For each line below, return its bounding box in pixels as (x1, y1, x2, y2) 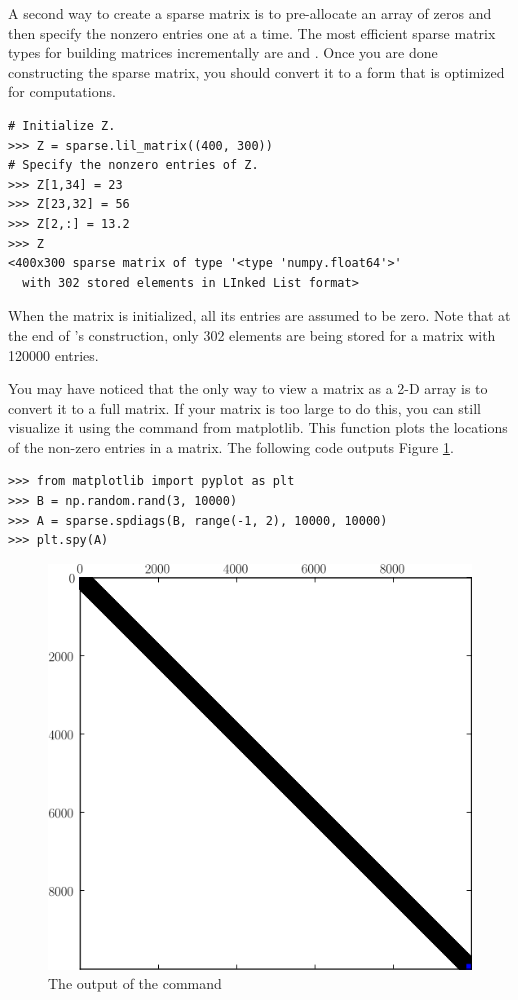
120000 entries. (8, 344, 99, 365)
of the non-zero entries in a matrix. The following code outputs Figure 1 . (8, 436, 454, 457)
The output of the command (48, 973, 222, 994)
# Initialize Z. (8, 118, 116, 133)
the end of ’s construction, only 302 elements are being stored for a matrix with (8, 324, 496, 345)
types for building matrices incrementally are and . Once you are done (8, 42, 438, 63)
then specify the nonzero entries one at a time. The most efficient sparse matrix (8, 22, 496, 43)
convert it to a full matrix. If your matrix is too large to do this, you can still (8, 397, 481, 418)
